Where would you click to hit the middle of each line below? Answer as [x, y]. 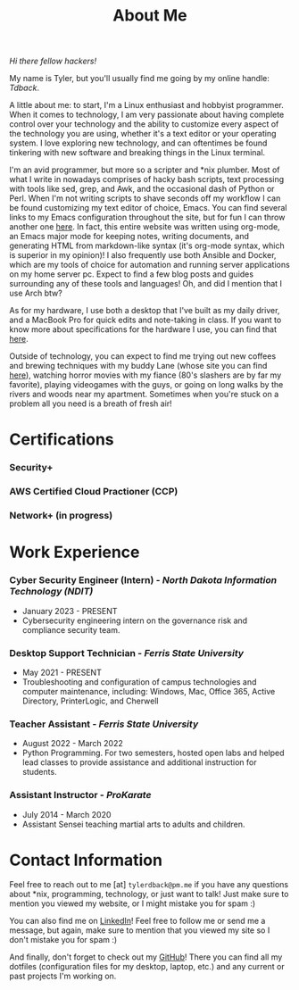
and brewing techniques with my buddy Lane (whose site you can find [138, 366]
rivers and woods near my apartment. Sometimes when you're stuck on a [144, 395]
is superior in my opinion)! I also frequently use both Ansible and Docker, [143, 255]
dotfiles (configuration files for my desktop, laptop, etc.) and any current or [147, 967]
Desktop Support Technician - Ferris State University [126, 653]
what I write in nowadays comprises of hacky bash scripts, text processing [147, 179]
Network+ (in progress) [61, 516]
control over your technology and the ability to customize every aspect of [144, 124]
